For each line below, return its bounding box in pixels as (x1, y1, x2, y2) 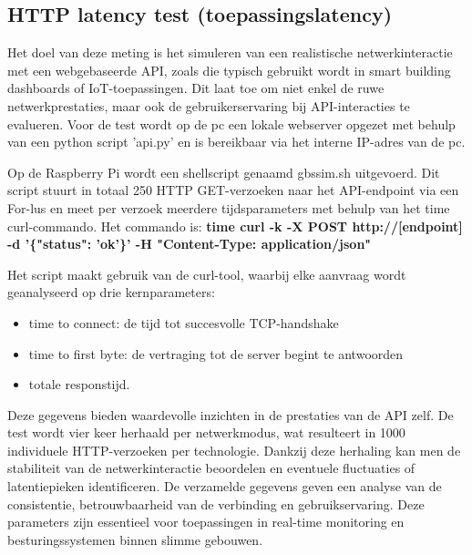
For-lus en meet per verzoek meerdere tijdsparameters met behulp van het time (7, 198, 450, 217)
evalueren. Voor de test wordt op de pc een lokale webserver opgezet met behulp (7, 114, 456, 133)
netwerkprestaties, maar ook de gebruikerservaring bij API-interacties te (7, 96, 410, 115)
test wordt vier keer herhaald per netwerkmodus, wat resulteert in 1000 (7, 423, 405, 442)
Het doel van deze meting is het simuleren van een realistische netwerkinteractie (7, 43, 453, 62)
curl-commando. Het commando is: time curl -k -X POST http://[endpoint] (7, 216, 463, 235)
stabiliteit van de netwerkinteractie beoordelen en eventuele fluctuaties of (7, 458, 416, 478)
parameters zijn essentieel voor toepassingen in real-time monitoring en (7, 512, 405, 531)
